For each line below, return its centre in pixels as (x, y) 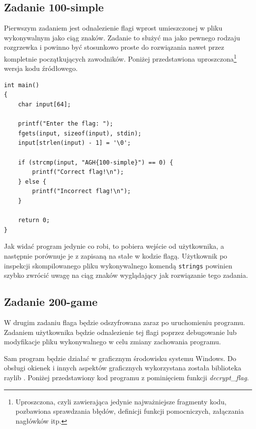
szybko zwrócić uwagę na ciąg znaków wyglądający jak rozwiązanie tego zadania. (126, 275)
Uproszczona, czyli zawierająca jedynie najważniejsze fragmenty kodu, (121, 401)
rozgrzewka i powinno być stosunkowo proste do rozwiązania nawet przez (114, 47)
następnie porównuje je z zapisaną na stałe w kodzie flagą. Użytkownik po (116, 255)
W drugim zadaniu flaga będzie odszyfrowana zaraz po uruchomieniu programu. (125, 322)
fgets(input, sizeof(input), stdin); (80, 133)
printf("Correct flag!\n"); (78, 172)
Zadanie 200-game (51, 302)
